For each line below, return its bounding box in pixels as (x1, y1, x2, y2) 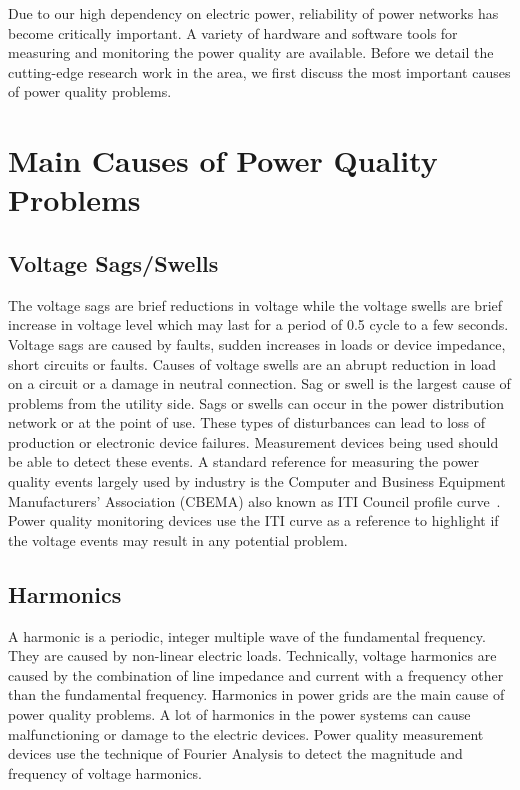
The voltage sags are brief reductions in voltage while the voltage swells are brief (8, 294, 503, 315)
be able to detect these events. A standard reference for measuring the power (8, 451, 480, 472)
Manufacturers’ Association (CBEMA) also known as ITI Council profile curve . (8, 490, 501, 511)
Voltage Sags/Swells (8, 247, 219, 278)
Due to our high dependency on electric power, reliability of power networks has (8, 3, 499, 23)
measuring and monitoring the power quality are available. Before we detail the (8, 42, 494, 63)
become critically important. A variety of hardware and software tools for (8, 22, 458, 43)
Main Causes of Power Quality (8, 140, 438, 181)
